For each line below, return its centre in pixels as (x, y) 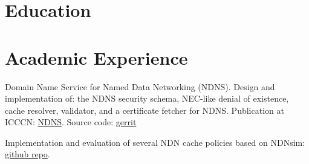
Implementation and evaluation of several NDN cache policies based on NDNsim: (155, 142)
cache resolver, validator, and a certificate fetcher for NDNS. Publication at (145, 110)
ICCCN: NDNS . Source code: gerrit (71, 122)
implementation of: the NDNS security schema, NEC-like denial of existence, (147, 98)
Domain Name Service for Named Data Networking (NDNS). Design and (140, 86)
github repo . (28, 154)
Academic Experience (96, 57)
